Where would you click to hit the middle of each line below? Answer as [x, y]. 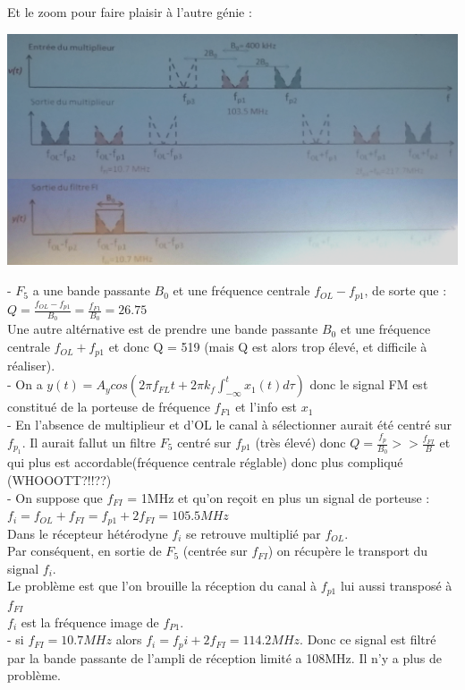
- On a [25, 384]
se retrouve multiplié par [254, 533]
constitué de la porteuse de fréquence [109, 407]
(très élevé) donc [300, 443]
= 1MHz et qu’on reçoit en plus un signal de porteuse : [279, 497]
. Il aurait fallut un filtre [89, 443]
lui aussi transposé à [396, 586]
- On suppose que [55, 497]
